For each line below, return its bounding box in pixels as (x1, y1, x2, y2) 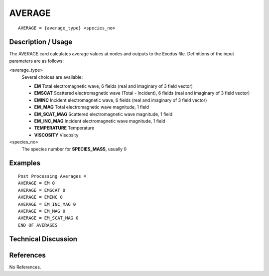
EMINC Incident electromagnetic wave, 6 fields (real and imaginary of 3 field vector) (34, 97, 207, 103)
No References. (9, 264, 41, 270)
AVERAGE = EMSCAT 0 (18, 187, 66, 193)
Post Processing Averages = (18, 173, 87, 179)
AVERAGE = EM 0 (18, 180, 55, 186)
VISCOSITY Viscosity (34, 132, 79, 138)
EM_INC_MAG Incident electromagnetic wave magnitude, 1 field (34, 118, 165, 124)
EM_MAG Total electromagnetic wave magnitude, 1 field (34, 104, 149, 110)
